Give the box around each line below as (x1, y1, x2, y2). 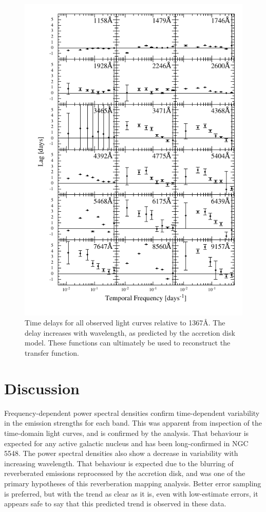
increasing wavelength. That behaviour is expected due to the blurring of (4, 458, 234, 468)
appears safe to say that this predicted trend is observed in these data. (4, 498, 226, 509)
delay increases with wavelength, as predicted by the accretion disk (25, 327, 235, 338)
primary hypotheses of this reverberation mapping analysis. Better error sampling (4, 478, 261, 488)
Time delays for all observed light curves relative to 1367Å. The (25, 317, 225, 328)
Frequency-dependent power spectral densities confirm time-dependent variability (4, 407, 260, 418)
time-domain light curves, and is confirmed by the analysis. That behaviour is (4, 427, 249, 438)
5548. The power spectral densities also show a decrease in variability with (4, 448, 238, 459)
